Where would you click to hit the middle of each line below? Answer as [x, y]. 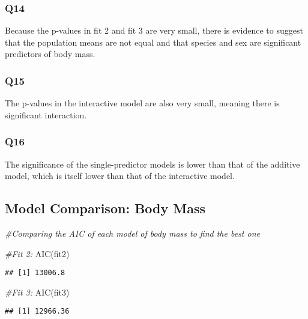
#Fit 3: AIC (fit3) [37, 292]
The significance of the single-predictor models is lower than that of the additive [152, 164]
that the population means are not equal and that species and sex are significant [153, 42]
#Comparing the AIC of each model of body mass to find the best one [132, 233]
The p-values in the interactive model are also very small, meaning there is [142, 103]
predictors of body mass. [50, 54]
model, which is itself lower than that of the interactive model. [120, 176]
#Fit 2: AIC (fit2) [37, 253]
